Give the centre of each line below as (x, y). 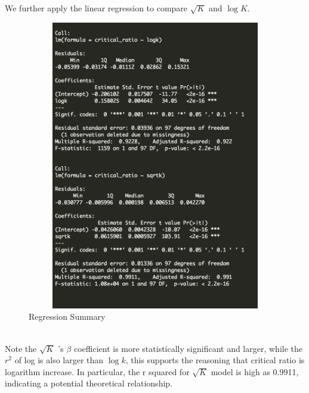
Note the (21, 348)
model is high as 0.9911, (255, 371)
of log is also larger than (59, 360)
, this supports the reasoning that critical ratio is (215, 360)
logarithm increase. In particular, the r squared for (97, 371)
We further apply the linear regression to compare (96, 8)
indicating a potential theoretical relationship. (89, 383)
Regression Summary (67, 316)
